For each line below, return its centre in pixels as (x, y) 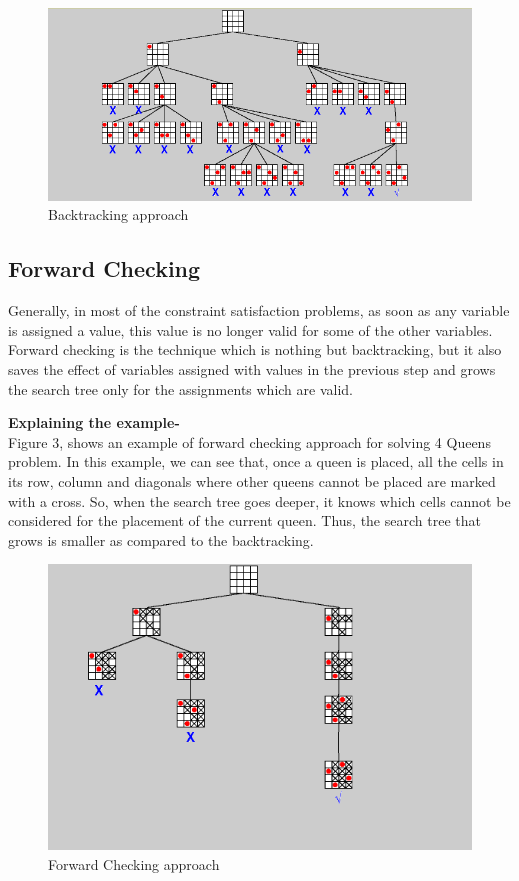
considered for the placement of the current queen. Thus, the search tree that (244, 520)
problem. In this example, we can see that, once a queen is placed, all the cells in (256, 461)
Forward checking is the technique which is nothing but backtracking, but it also (255, 349)
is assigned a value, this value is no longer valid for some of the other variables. (250, 329)
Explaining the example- (94, 422)
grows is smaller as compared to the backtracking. (161, 539)
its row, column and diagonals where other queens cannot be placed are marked (252, 480)
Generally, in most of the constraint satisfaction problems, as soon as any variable (259, 310)
